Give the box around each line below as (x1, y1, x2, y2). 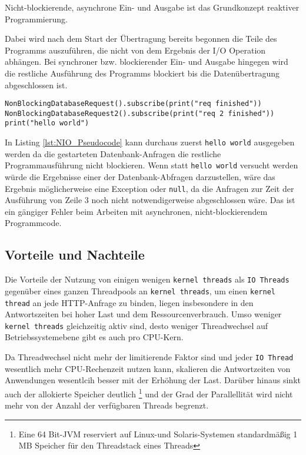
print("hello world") (5, 119, 89, 128)
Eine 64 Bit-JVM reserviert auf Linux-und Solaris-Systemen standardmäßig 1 (18, 427, 298, 440)
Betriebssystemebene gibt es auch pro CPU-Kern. (5, 331, 184, 343)
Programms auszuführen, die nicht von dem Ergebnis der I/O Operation (5, 44, 266, 56)
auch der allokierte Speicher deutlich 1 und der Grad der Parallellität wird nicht (5, 386, 293, 400)
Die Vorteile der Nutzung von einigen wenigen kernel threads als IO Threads (5, 273, 290, 285)
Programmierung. (5, 12, 68, 25)
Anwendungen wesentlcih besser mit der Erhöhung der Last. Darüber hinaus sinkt (5, 374, 301, 386)
